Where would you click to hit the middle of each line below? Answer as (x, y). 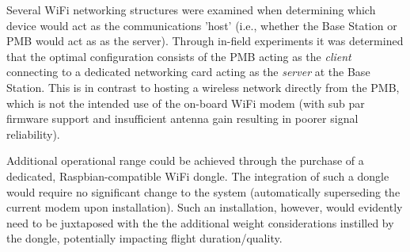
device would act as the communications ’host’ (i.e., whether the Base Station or (202, 25)
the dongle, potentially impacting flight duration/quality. (144, 238)
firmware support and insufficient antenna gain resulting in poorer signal (182, 118)
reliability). (33, 134)
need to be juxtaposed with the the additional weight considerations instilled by (200, 222)
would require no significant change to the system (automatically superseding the (203, 191)
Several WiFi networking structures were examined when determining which (191, 10)
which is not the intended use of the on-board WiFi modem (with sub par (186, 103)
